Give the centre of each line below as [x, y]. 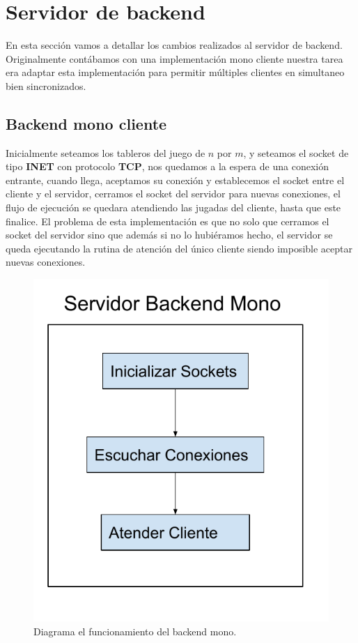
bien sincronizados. [46, 85]
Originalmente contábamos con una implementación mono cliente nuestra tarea [174, 58]
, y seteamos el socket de [296, 152]
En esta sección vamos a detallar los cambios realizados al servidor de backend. [174, 45]
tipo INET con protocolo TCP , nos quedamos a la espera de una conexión [167, 166]
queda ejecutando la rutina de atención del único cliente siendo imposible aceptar [179, 248]
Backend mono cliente [86, 123]
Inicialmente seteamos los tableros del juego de [106, 152]
